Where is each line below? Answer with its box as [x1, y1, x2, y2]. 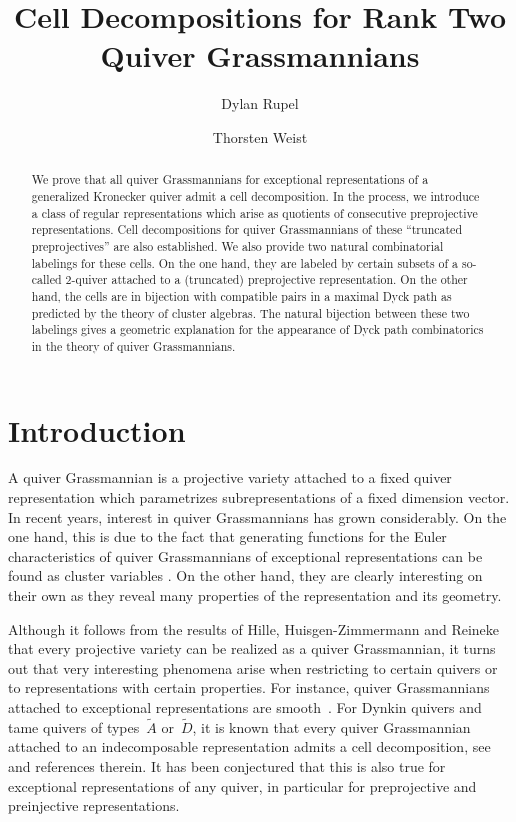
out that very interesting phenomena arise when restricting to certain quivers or [8, 657, 498, 678]
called [31, 271, 62, 288]
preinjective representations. [8, 795, 180, 816]
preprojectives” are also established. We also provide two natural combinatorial [31, 237, 444, 254]
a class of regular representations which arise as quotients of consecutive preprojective [31, 204, 478, 221]
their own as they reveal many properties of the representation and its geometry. [8, 585, 502, 606]
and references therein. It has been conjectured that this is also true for [8, 755, 446, 776]
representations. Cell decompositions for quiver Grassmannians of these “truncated [31, 221, 462, 238]
